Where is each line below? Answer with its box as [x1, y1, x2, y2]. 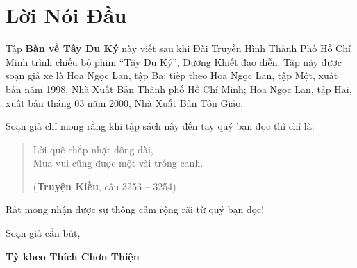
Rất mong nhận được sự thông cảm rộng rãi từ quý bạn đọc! [6, 202, 265, 217]
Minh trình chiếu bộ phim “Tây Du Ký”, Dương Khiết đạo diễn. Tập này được [6, 54, 342, 69]
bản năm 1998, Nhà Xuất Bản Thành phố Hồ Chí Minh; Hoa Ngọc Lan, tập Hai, [6, 81, 352, 96]
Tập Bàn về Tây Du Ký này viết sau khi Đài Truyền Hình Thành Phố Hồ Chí [6, 41, 351, 56]
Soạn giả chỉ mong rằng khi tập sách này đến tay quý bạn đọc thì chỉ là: [6, 119, 315, 133]
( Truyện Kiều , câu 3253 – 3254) [33, 178, 176, 193]
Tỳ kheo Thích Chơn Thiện [6, 249, 140, 263]
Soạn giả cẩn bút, [6, 226, 81, 240]
